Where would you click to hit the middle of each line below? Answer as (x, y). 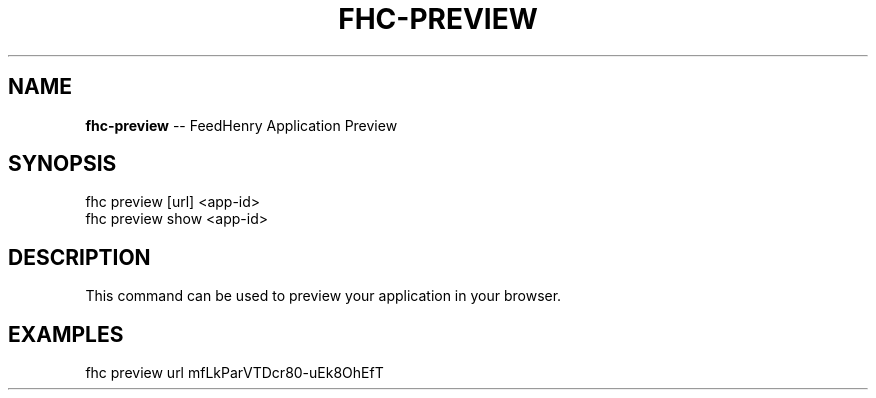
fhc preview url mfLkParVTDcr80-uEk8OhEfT (234, 373)
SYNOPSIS (62, 164)
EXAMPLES (66, 334)
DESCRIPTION (79, 257)
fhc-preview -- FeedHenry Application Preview (241, 125)
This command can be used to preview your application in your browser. (323, 296)
